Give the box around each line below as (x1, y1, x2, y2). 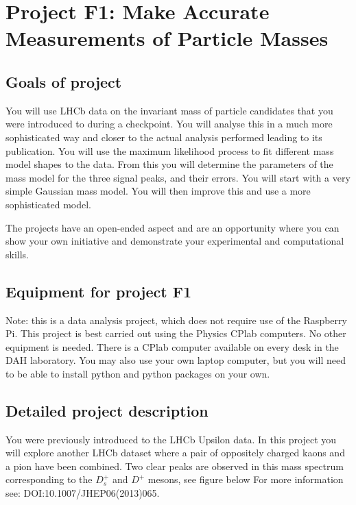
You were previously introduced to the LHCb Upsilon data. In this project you (5, 432, 337, 446)
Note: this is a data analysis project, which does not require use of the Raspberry (5, 312, 347, 327)
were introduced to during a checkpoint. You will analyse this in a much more (5, 116, 333, 131)
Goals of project (5, 71, 122, 92)
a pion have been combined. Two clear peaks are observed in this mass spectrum (5, 458, 344, 473)
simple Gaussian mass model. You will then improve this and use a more (5, 184, 311, 198)
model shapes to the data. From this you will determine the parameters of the (5, 157, 333, 171)
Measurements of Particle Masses (5, 24, 329, 52)
